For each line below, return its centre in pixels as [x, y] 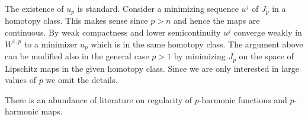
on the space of [266, 56]
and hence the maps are [217, 20]
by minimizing [200, 56]
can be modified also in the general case [77, 56]
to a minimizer [51, 44]
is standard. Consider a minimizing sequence [158, 8]
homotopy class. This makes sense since [76, 20]
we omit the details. [82, 80]
